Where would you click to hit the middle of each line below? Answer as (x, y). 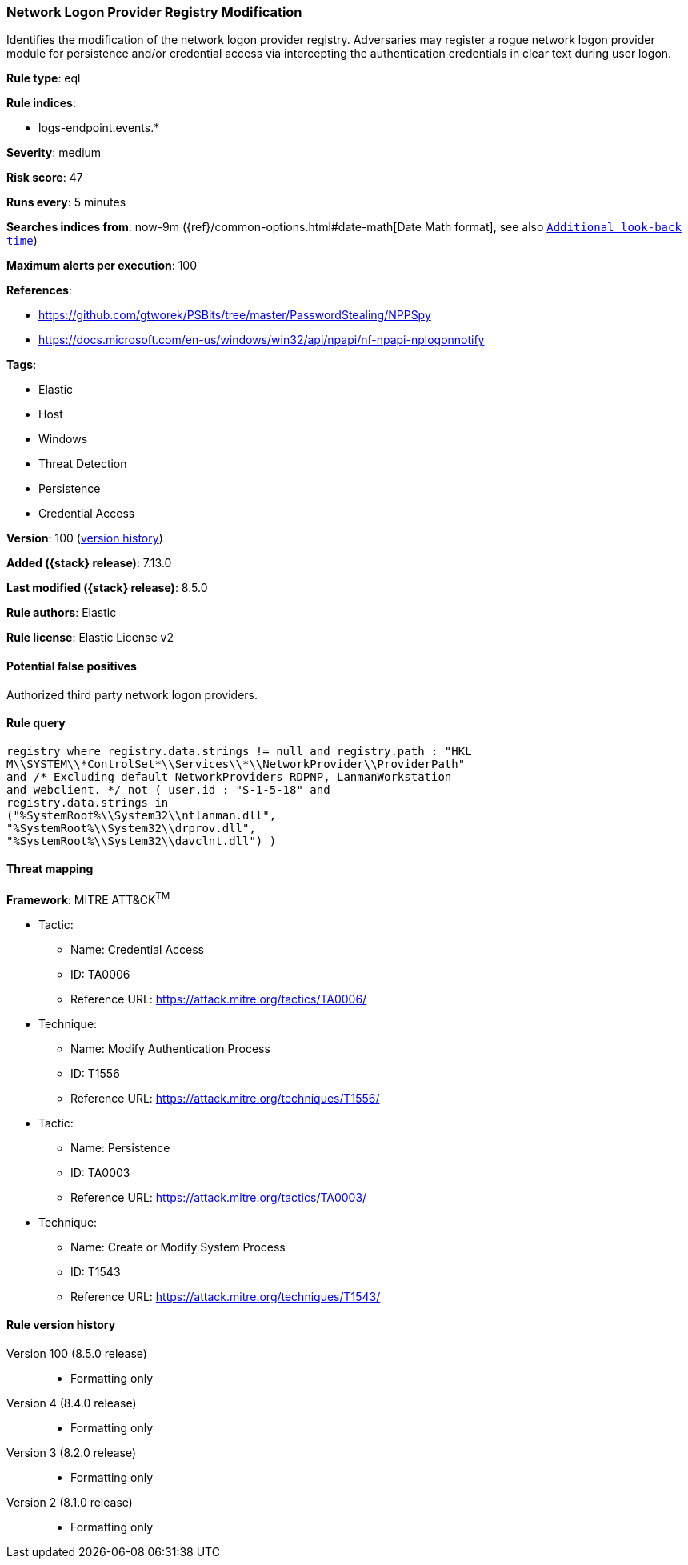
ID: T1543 (96, 1271)
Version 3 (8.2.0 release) (72, 1452)
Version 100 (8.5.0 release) (77, 1353)
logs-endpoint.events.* (99, 128)
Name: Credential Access (137, 949)
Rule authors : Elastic (62, 613)
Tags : (22, 365)
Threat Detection (83, 464)
